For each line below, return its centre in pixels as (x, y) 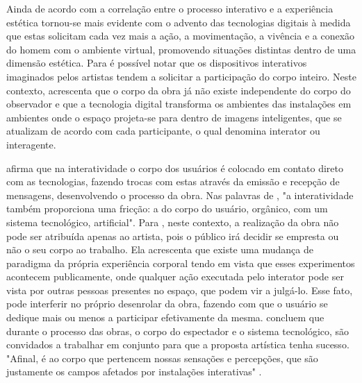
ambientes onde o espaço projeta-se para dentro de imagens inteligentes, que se (174, 117)
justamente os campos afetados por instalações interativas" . (134, 372)
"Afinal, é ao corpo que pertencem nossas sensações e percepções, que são (162, 358)
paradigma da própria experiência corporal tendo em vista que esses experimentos (181, 263)
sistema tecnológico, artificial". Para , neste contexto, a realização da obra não (173, 222)
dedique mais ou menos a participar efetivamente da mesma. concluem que (165, 317)
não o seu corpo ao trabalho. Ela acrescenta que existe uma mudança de (160, 249)
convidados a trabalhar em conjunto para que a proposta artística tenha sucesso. (178, 344)
